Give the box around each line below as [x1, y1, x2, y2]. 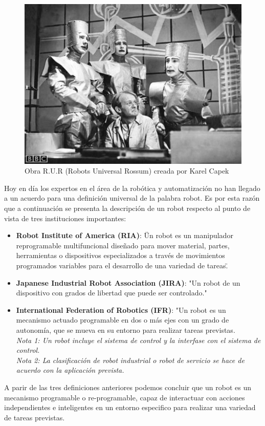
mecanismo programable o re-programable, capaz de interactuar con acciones [4, 392, 245, 402]
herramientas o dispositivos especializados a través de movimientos [16, 250, 225, 261]
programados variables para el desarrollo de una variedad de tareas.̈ [16, 260, 228, 271]
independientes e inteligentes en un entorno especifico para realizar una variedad [4, 402, 256, 413]
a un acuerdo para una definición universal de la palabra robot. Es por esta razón [4, 193, 260, 203]
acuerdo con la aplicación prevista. [16, 365, 124, 375]
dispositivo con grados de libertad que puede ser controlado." [16, 287, 207, 298]
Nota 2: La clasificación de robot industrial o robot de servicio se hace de [16, 354, 245, 365]
